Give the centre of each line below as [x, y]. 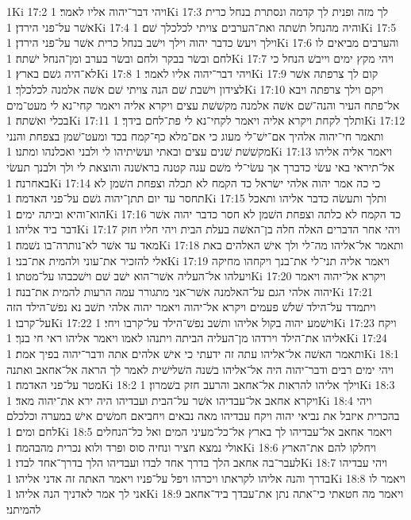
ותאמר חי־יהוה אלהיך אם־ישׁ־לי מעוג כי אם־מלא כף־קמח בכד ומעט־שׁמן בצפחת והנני [195, 135]
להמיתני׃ [24, 509]
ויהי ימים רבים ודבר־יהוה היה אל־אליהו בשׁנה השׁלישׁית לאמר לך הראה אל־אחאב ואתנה [200, 369]
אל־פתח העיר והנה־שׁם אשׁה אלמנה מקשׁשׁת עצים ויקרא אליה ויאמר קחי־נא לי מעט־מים [203, 104]
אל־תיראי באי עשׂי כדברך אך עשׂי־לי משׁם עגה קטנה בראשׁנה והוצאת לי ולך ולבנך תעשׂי [201, 166]
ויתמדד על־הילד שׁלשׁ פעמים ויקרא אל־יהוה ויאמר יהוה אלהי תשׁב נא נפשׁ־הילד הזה [191, 307]
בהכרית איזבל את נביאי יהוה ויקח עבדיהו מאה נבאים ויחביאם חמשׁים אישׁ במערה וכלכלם [203, 416]
